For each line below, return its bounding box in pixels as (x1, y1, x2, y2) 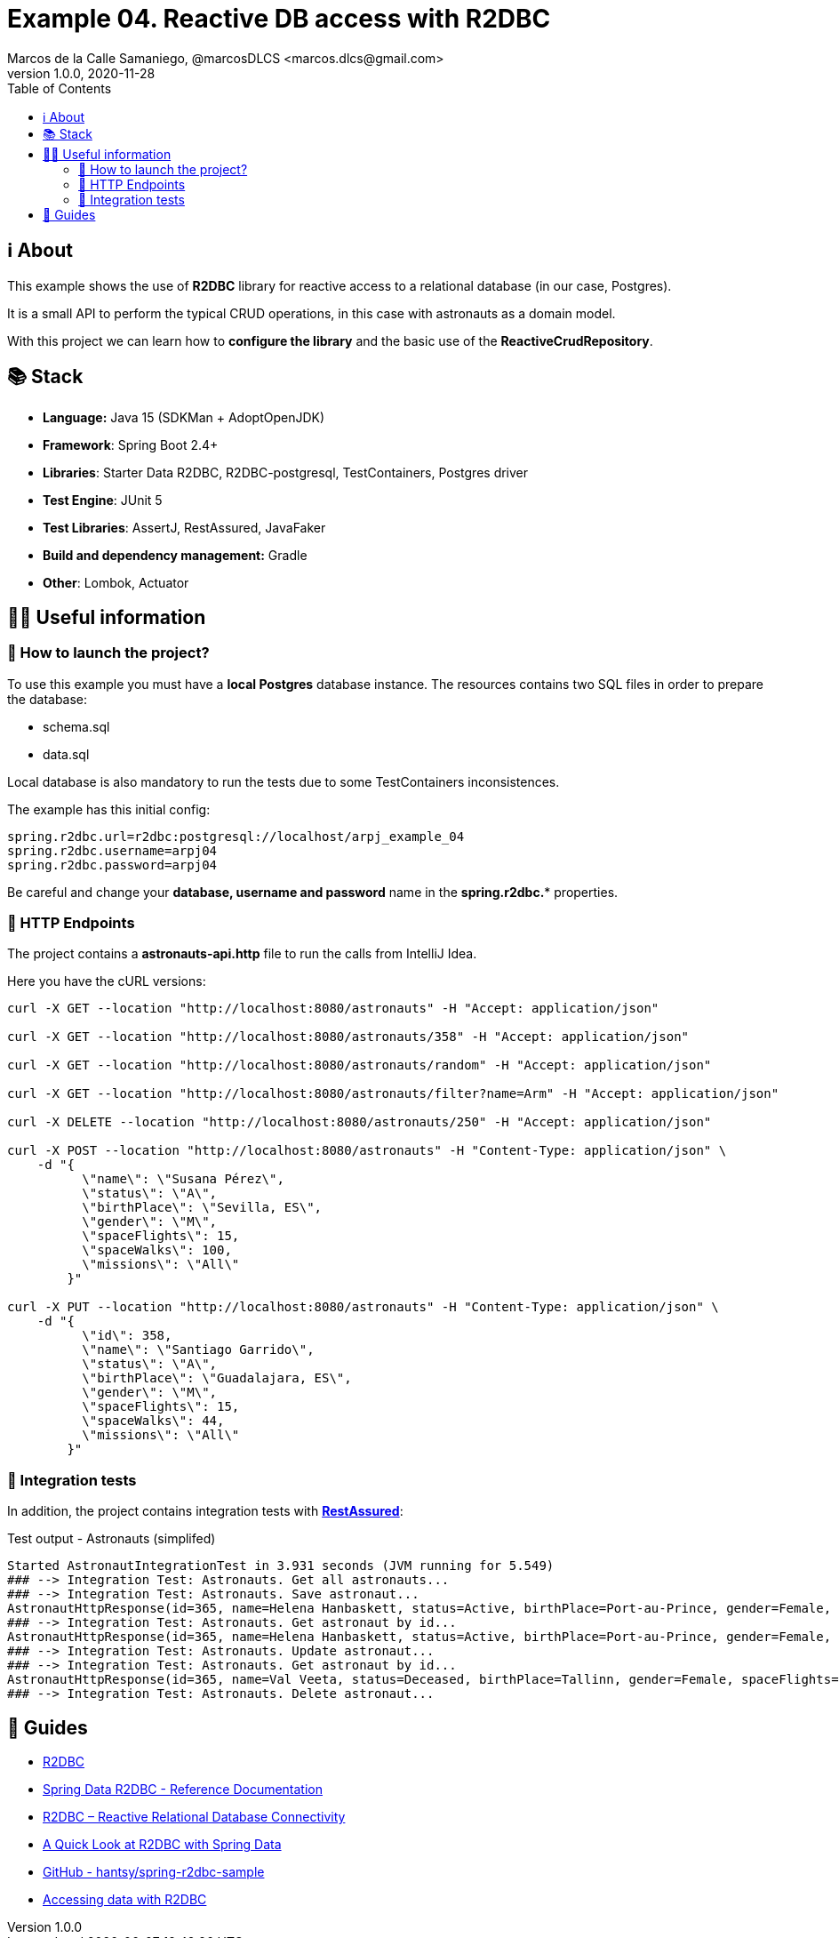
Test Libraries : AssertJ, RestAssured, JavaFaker (43, 520, 326, 536)
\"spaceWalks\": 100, (82, 1243, 232, 1258)
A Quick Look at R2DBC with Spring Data (43, 1837, 282, 1852)
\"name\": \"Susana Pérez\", (82, 1172, 284, 1187)
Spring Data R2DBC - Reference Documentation (43, 1782, 323, 1797)
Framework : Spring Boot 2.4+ (43, 437, 219, 453)
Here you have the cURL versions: (7, 973, 206, 989)
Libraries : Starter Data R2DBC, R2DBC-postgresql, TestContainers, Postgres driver (43, 465, 529, 481)
